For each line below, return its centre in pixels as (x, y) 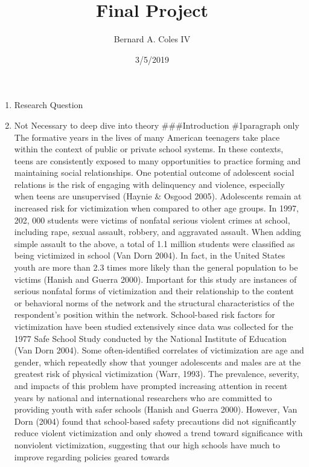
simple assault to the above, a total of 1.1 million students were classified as (154, 243)
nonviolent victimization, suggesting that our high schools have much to (147, 444)
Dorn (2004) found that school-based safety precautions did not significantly (155, 421)
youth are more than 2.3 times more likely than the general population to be (156, 267)
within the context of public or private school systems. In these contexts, (149, 149)
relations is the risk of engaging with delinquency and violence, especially (149, 184)
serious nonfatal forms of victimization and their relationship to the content (154, 291)
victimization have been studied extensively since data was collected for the (154, 326)
